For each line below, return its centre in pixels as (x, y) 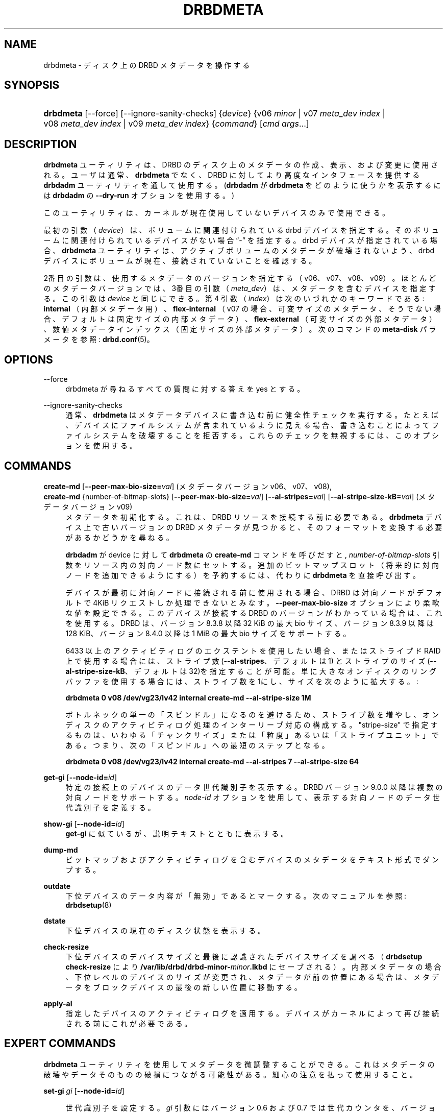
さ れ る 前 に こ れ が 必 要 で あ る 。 (129, 1023)
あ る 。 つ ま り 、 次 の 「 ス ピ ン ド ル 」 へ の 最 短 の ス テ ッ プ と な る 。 (197, 745)
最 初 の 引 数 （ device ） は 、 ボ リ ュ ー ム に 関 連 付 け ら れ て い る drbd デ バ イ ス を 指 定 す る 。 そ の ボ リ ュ (241, 230)
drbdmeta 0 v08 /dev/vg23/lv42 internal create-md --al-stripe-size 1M (188, 697)
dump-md (61, 850)
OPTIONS (29, 359)
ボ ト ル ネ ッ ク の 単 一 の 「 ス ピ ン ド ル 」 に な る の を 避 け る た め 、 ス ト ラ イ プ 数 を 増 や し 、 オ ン (252, 714)
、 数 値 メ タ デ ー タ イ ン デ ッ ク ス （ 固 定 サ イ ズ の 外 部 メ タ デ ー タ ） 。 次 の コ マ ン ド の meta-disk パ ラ (240, 329)
